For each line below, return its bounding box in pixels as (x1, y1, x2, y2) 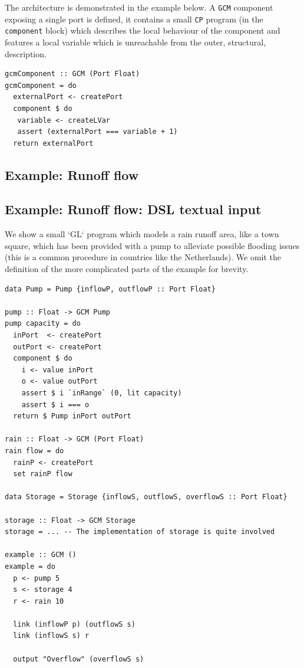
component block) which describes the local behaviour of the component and (5, 24, 280, 37)
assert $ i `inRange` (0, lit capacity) (21, 389, 182, 398)
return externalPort (13, 139, 94, 148)
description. (5, 47, 47, 60)
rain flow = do (5, 446, 64, 455)
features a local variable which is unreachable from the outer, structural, (5, 35, 266, 48)
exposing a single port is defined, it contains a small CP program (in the (5, 12, 263, 25)
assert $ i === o (21, 400, 90, 409)
